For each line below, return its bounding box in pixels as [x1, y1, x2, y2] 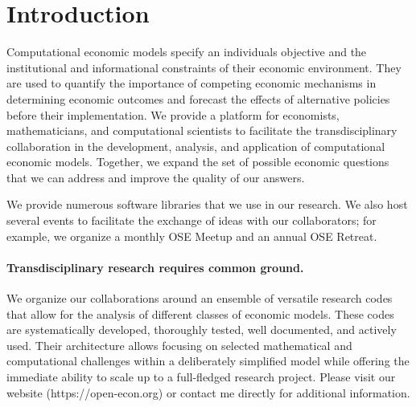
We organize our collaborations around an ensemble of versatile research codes [6, 290, 393, 307]
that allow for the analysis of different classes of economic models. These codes [6, 305, 394, 322]
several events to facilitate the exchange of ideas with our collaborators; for [6, 212, 377, 229]
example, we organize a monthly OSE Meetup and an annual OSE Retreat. [6, 227, 377, 244]
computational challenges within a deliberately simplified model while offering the [6, 352, 410, 369]
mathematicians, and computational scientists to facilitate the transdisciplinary [6, 122, 397, 139]
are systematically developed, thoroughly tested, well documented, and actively [6, 321, 397, 338]
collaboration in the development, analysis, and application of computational [6, 137, 385, 154]
